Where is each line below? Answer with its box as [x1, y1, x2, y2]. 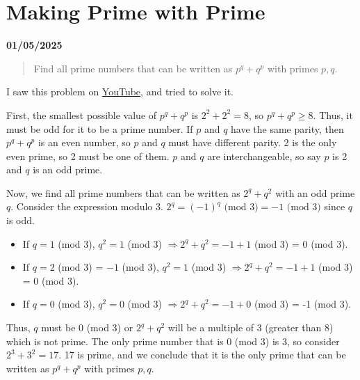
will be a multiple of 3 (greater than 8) [167, 320, 334, 335]
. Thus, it [313, 107, 353, 122]
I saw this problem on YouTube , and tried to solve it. [6, 84, 234, 99]
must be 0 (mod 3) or [41, 320, 133, 335]
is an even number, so [38, 135, 131, 150]
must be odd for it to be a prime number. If [6, 121, 193, 136]
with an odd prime [275, 185, 355, 200]
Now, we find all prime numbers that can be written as [6, 185, 240, 200]
